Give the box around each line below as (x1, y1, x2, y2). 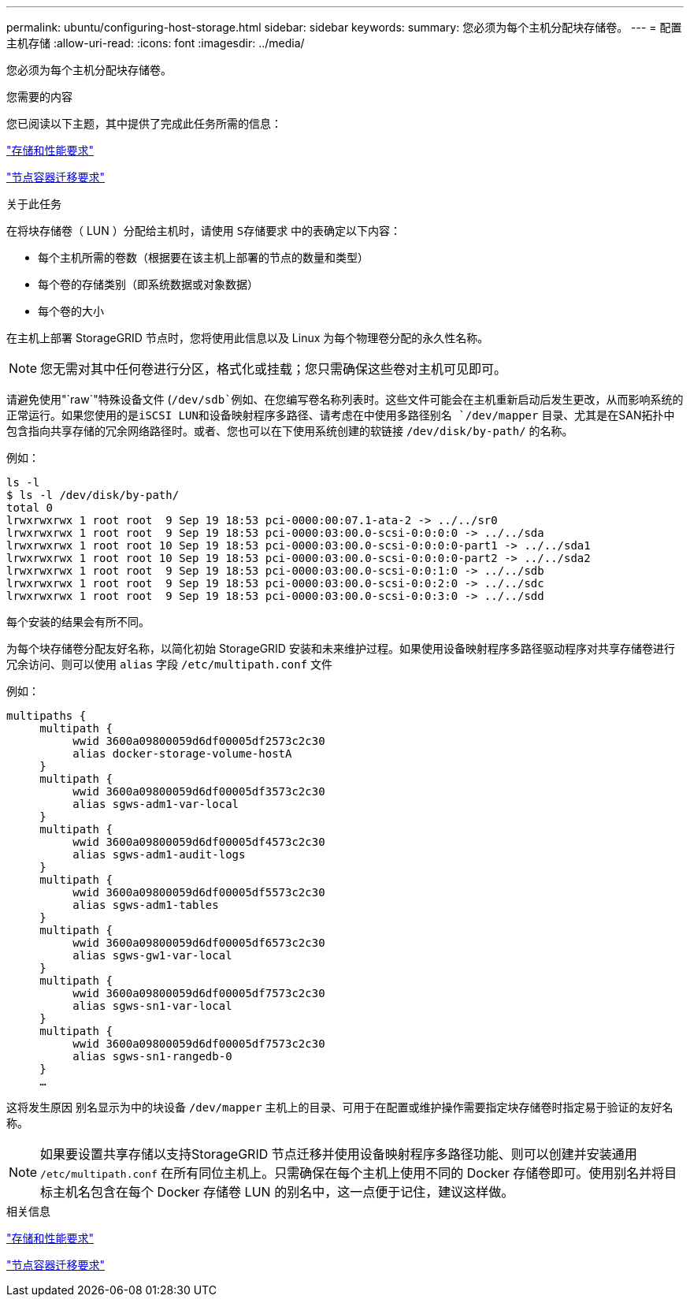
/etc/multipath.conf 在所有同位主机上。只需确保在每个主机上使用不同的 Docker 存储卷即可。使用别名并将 (40, 1165, 665, 1181)
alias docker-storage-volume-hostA (72, 747, 292, 760)
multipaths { (6, 709, 87, 722)
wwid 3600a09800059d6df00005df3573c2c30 (72, 785, 325, 798)
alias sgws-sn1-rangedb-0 (72, 1050, 232, 1063)
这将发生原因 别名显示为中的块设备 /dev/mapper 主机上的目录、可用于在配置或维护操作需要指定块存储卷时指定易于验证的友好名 (6, 1100, 673, 1114)
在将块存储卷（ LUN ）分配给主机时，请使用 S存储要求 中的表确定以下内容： (6, 224, 402, 237)
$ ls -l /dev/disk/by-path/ (6, 489, 180, 501)
